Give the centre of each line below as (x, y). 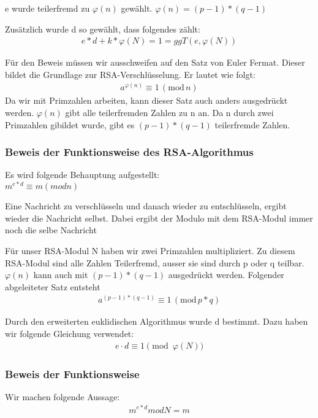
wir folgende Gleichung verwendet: (70, 333)
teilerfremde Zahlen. (252, 124)
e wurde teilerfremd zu (47, 8)
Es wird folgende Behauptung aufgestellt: (82, 175)
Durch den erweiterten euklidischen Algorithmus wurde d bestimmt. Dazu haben (157, 321)
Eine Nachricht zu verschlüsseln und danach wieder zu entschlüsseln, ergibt (146, 206)
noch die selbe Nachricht (51, 230)
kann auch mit (61, 275)
